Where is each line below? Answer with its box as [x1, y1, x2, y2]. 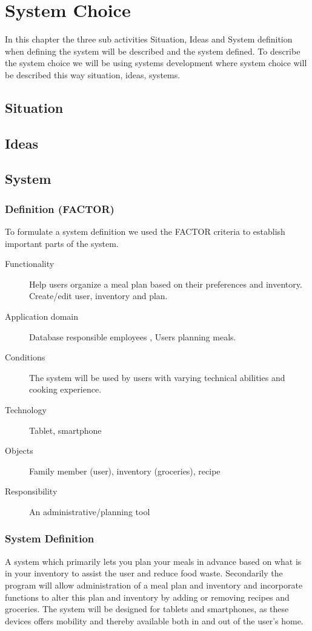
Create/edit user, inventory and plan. [29, 289, 168, 302]
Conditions [5, 351, 45, 363]
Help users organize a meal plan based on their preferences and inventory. [29, 277, 302, 290]
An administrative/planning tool [29, 505, 150, 518]
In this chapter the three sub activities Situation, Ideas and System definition [5, 33, 293, 46]
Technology [5, 403, 47, 416]
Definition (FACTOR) [5, 201, 115, 216]
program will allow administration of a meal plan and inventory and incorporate [5, 578, 303, 591]
